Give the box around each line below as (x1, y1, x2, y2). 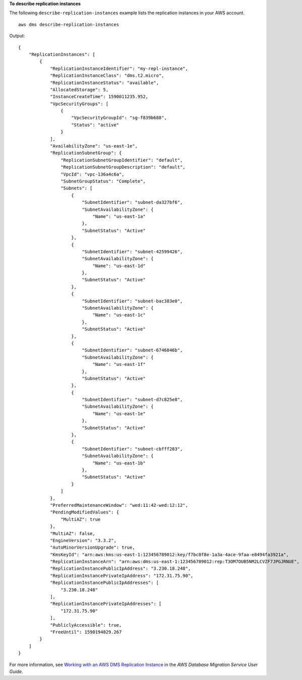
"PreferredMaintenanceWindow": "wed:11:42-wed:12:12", (50, 502, 188, 508)
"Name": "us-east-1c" (92, 312, 146, 318)
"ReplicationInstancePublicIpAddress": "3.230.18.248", (50, 566, 191, 571)
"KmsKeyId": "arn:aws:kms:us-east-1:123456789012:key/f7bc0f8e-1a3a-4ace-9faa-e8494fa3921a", (50, 552, 289, 557)
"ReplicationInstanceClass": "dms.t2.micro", (50, 73, 165, 79)
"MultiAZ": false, (50, 531, 96, 536)
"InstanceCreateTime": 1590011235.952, (50, 94, 148, 100)
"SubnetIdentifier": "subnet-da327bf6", (82, 199, 183, 205)
